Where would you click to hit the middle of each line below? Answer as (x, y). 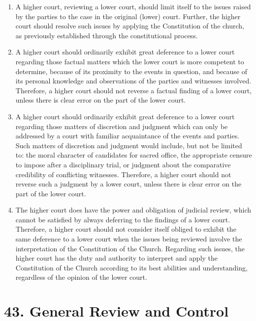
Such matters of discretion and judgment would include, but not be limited (129, 145)
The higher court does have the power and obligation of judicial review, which (133, 210)
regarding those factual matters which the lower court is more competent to (130, 61)
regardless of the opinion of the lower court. (81, 277)
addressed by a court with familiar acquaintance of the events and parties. (128, 136)
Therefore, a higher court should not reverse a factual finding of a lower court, (134, 90)
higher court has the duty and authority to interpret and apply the (117, 258)
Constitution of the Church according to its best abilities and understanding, (131, 267)
